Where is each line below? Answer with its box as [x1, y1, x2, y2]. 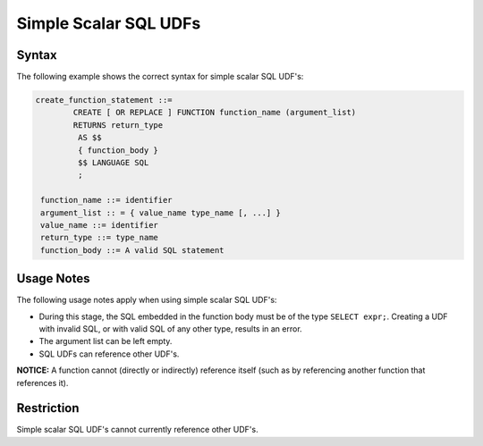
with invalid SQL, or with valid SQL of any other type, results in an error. [38, 324, 303, 334]
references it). [16, 377, 69, 388]
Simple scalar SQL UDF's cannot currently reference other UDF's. [16, 425, 258, 435]
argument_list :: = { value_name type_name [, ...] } [40, 207, 281, 218]
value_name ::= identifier [40, 220, 158, 230]
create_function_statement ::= [35, 95, 174, 105]
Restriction [16, 400, 80, 416]
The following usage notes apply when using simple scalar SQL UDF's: [16, 295, 277, 306]
